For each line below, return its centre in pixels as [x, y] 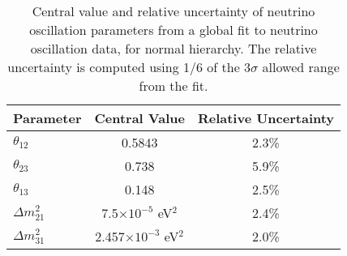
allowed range [301, 67]
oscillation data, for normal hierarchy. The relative [173, 48]
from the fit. [173, 85]
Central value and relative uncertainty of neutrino [173, 11]
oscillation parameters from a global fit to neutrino [173, 30]
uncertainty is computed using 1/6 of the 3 [129, 67]
